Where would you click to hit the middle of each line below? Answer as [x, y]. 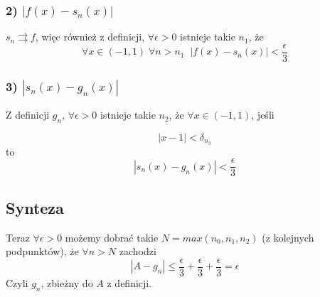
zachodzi [138, 251]
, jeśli [263, 115]
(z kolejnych [288, 237]
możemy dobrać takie [112, 237]
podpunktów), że [42, 251]
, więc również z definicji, [90, 37]
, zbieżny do [67, 282]
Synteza [35, 207]
